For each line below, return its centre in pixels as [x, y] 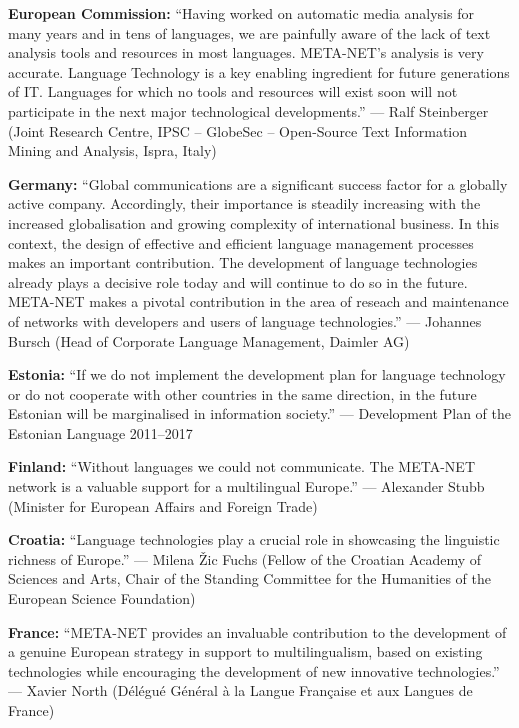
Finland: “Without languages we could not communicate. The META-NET [241, 466]
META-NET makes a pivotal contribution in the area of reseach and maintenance [258, 301]
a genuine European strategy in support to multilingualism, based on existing [245, 651]
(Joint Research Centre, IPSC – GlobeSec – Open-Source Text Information [238, 130]
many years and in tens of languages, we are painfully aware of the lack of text [249, 32]
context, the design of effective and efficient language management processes [241, 242]
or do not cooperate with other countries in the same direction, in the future [242, 393]
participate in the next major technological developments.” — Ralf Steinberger [248, 110]
